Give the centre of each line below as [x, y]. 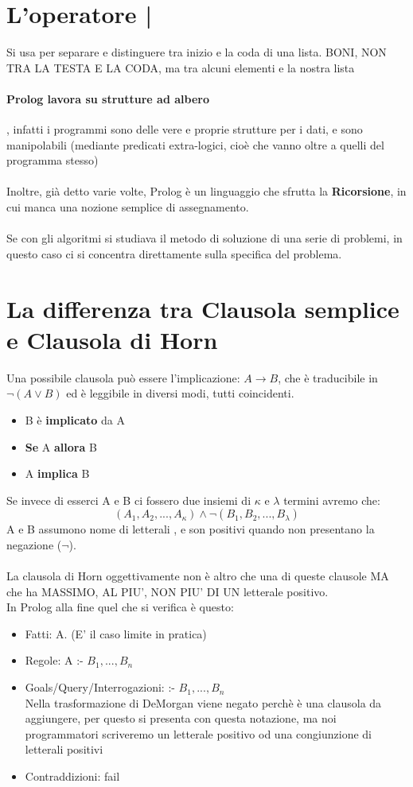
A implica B [57, 473]
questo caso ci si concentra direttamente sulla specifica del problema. [174, 253]
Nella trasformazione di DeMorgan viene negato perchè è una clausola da [203, 702]
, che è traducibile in [328, 377]
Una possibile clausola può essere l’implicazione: [123, 377]
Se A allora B [61, 446]
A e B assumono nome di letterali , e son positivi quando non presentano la [191, 529]
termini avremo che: [332, 500]
